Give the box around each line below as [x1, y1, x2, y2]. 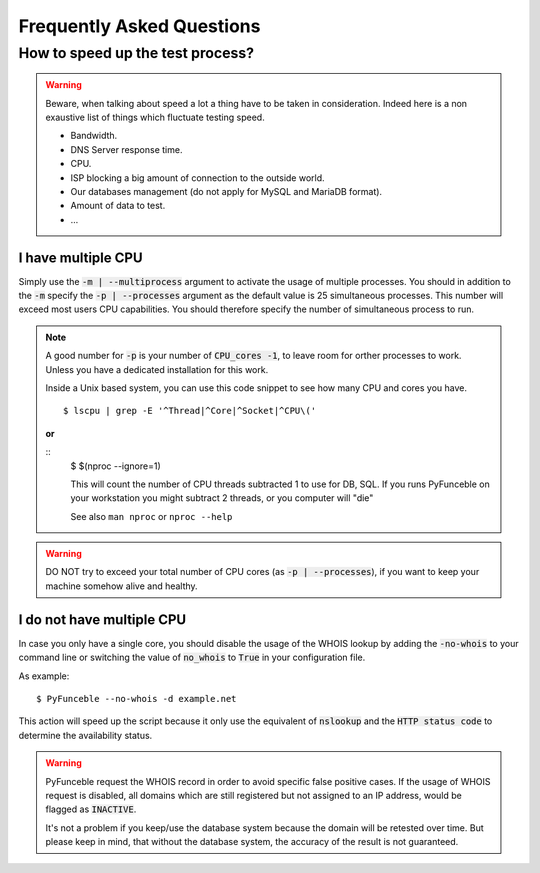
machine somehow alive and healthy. [45, 580, 199, 592]
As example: [18, 670, 70, 682]
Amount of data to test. [70, 200, 166, 212]
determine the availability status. [18, 729, 153, 741]
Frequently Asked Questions [18, 15, 261, 37]
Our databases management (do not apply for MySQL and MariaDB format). [70, 185, 383, 197]
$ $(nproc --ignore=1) [70, 460, 162, 472]
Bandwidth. [70, 130, 118, 142]
